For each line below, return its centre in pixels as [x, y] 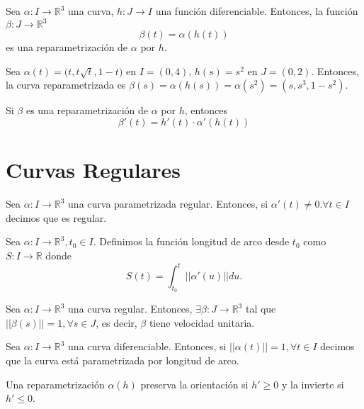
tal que [261, 309]
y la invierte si [313, 384]
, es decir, [116, 322]
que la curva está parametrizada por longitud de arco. [123, 360]
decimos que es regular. [56, 217]
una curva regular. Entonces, [130, 309]
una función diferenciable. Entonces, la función [257, 11]
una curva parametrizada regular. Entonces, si [168, 204]
